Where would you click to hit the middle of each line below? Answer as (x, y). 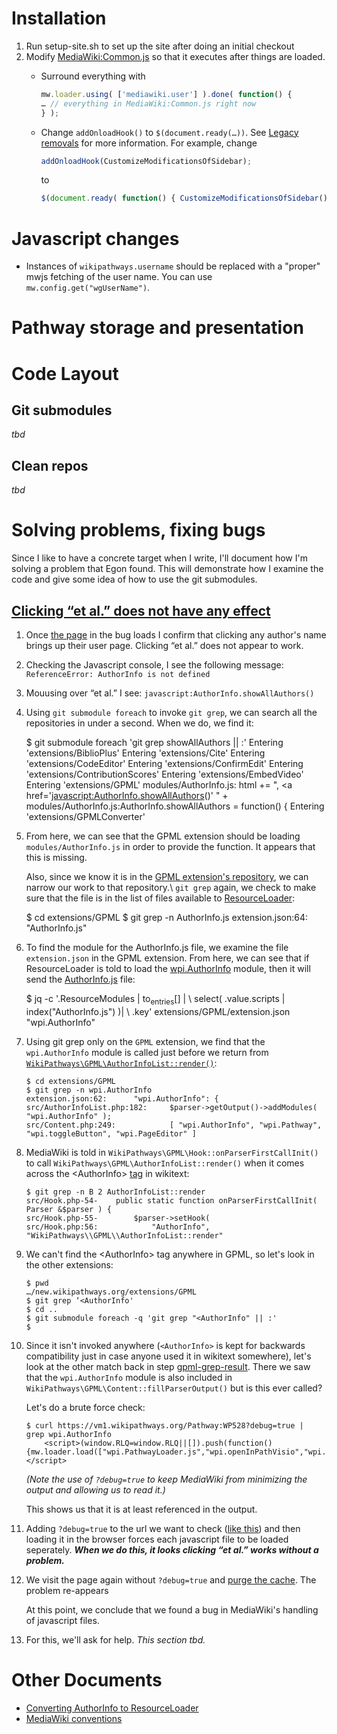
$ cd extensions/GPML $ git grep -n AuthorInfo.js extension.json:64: (166, 917)
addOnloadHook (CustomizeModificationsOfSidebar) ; (146, 161)
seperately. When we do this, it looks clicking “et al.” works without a (172, 1549)
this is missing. (56, 857)
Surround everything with (93, 76)
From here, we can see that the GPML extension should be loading (163, 836)
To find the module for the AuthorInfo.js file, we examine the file (157, 947)
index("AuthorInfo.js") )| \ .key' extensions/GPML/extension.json (158, 1011)
